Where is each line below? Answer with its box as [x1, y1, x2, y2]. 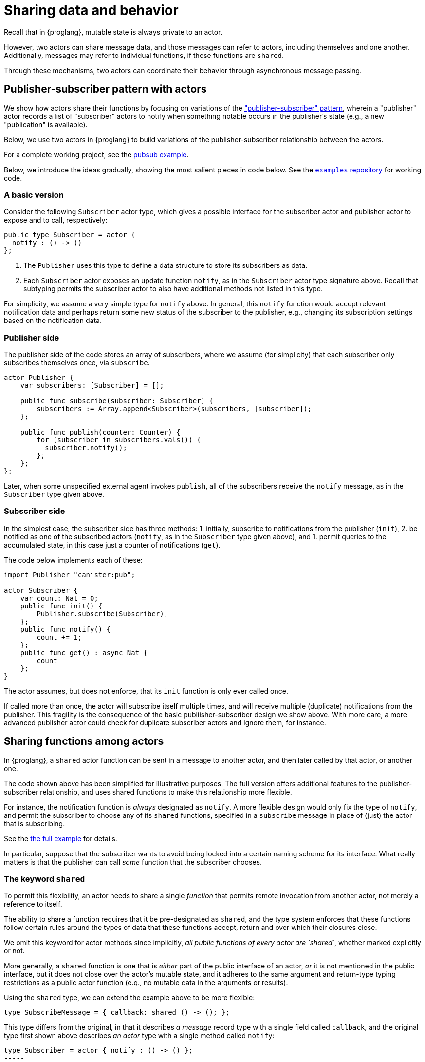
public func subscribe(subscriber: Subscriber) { [20, 397, 213, 405]
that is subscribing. [4, 819, 65, 828]
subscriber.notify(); [45, 444, 127, 452]
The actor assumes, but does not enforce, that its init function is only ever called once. [4, 686, 288, 695]
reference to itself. [4, 900, 62, 909]
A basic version [4, 190, 64, 200]
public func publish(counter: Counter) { [20, 428, 181, 436]
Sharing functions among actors [4, 735, 164, 748]
